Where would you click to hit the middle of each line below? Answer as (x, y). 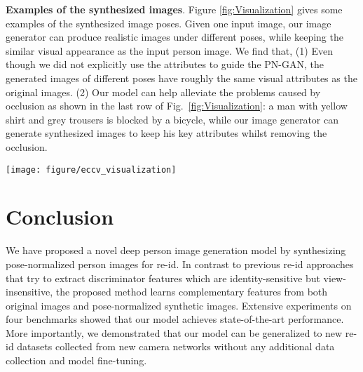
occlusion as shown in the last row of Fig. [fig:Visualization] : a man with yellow (177, 106)
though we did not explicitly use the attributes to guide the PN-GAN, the (165, 64)
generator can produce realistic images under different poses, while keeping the (174, 37)
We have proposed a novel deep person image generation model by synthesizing (176, 250)
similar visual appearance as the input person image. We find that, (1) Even (169, 50)
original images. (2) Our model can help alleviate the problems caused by (163, 92)
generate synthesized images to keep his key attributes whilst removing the (166, 133)
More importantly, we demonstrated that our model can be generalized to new (174, 332)
